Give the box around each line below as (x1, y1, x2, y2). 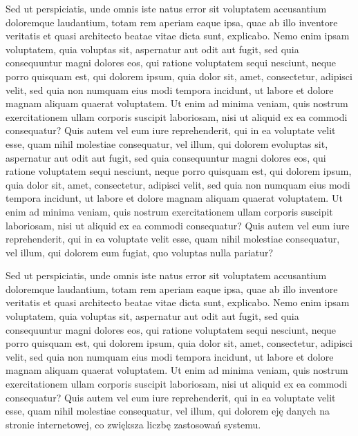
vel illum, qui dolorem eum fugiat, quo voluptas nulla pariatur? (6, 245, 274, 259)
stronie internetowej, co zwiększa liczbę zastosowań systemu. (6, 417, 261, 431)
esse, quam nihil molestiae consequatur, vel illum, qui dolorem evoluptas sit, (6, 136, 328, 151)
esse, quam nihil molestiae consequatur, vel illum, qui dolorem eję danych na (6, 404, 330, 418)
